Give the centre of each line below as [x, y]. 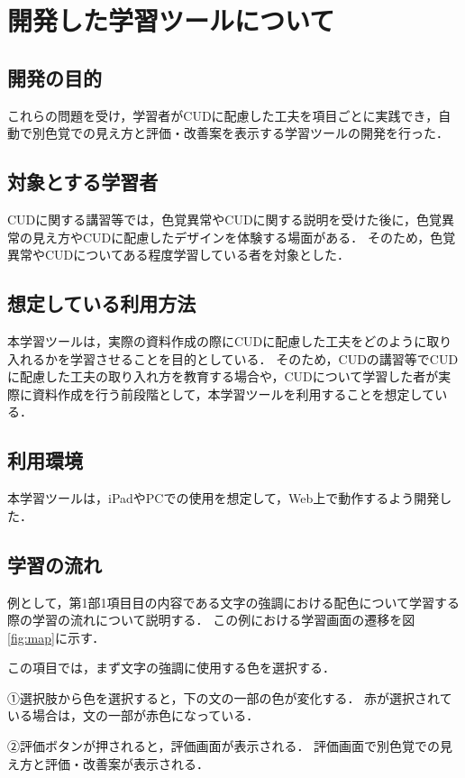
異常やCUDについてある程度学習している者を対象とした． [179, 255]
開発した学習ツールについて [171, 20]
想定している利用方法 [102, 303]
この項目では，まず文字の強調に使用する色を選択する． [171, 668]
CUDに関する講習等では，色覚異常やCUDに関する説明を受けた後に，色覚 [224, 219]
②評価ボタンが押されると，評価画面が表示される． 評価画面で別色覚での [224, 746]
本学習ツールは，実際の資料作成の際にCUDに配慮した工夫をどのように [217, 340]
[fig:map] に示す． [56, 637]
